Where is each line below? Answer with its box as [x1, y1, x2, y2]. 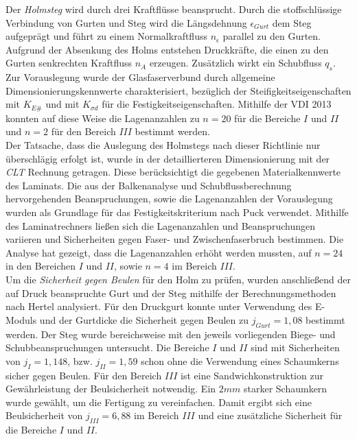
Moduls [5, 312, 37, 327]
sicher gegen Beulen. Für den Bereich [5, 368, 162, 382]
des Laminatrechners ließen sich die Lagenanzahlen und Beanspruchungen [5, 218, 315, 233]
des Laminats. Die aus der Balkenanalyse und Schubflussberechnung [5, 178, 292, 192]
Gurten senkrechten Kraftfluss [5, 56, 133, 70]
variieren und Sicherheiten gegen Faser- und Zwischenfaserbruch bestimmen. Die [5, 232, 344, 246]
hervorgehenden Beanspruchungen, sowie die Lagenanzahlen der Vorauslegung [5, 191, 333, 206]
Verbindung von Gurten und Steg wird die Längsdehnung [5, 15, 247, 29]
